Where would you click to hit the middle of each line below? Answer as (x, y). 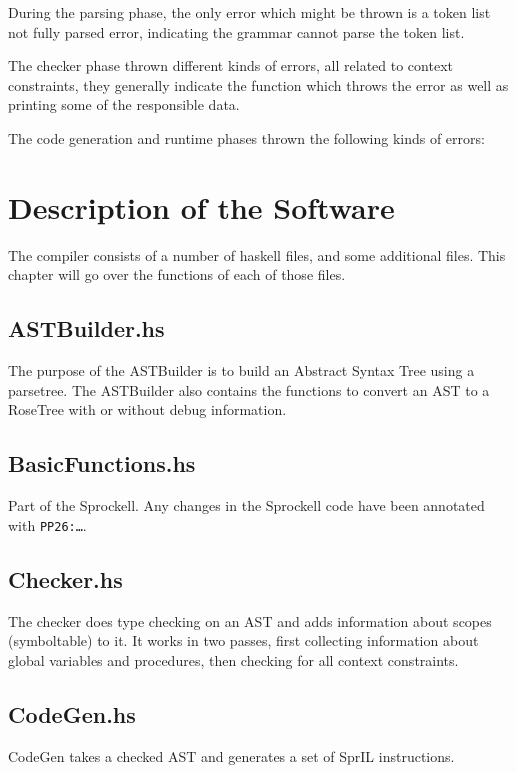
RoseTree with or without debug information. (147, 409)
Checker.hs (65, 578)
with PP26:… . (47, 524)
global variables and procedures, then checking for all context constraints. (233, 659)
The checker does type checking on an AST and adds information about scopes (250, 620)
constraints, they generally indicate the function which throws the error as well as (258, 84)
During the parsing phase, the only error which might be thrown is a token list (249, 12)
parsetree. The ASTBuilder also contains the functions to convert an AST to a (249, 389)
